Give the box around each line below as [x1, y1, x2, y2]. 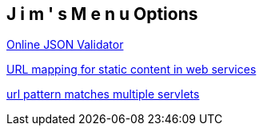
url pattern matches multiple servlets [6, 87, 200, 102]
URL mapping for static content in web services [6, 62, 257, 77]
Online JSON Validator [6, 38, 124, 52]
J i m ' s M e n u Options [6, 4, 198, 24]
